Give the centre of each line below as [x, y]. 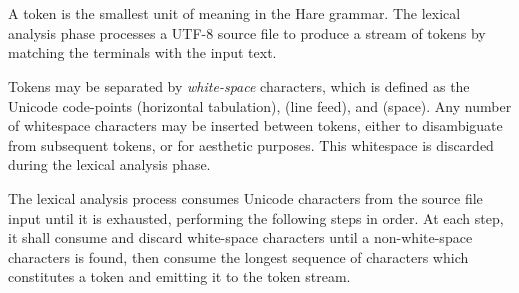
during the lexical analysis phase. [109, 164]
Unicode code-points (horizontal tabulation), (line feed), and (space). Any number [260, 105]
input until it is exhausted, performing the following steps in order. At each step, [256, 217]
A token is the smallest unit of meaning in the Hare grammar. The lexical [234, 13]
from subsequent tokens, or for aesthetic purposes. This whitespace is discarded [251, 144]
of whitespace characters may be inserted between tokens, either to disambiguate [255, 125]
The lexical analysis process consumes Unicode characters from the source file [245, 197]
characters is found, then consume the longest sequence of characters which [238, 256]
